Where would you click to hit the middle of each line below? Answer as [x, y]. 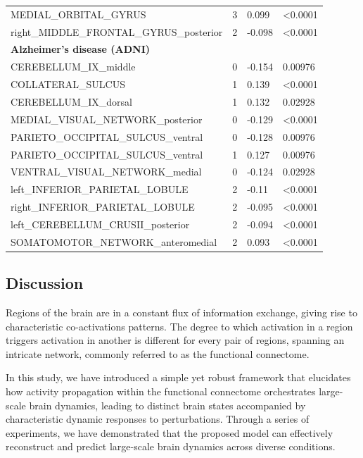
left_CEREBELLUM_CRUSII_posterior [100, 224]
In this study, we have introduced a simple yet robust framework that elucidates [178, 377]
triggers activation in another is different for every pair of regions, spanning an [175, 340]
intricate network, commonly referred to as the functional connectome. [158, 353]
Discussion [45, 283]
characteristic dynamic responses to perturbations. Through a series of [158, 419]
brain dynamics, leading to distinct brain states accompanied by [167, 405]
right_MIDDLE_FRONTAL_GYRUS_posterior [117, 31]
